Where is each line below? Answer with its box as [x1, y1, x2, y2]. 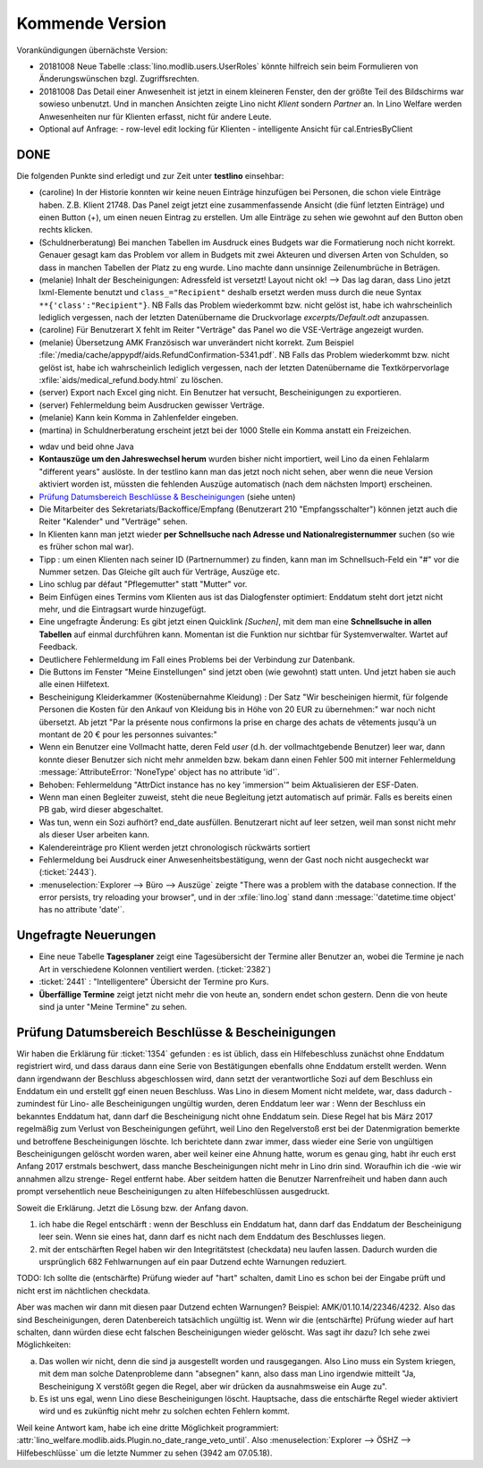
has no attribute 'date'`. [38, 904, 125, 915]
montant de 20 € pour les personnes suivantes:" [38, 729, 218, 740]
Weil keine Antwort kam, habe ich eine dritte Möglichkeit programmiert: [16, 1422, 279, 1433]
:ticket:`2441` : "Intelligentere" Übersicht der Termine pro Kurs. [38, 976, 269, 988]
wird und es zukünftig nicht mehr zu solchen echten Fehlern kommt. [38, 1405, 291, 1417]
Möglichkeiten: [16, 1339, 72, 1350]
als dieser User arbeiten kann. [38, 829, 150, 840]
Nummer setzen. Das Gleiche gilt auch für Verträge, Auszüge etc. [38, 566, 281, 577]
